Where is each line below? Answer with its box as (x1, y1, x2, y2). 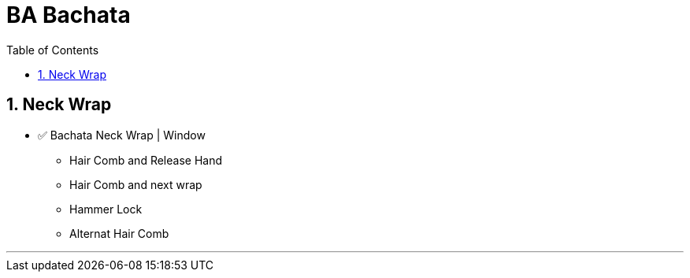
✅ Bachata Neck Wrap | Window (38, 128, 206, 142)
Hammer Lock (69, 202, 143, 216)
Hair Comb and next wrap (69, 177, 202, 191)
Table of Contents (6, 43, 99, 57)
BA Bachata (6, 2, 131, 28)
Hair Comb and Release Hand (69, 153, 223, 167)
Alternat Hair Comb (69, 226, 169, 240)
